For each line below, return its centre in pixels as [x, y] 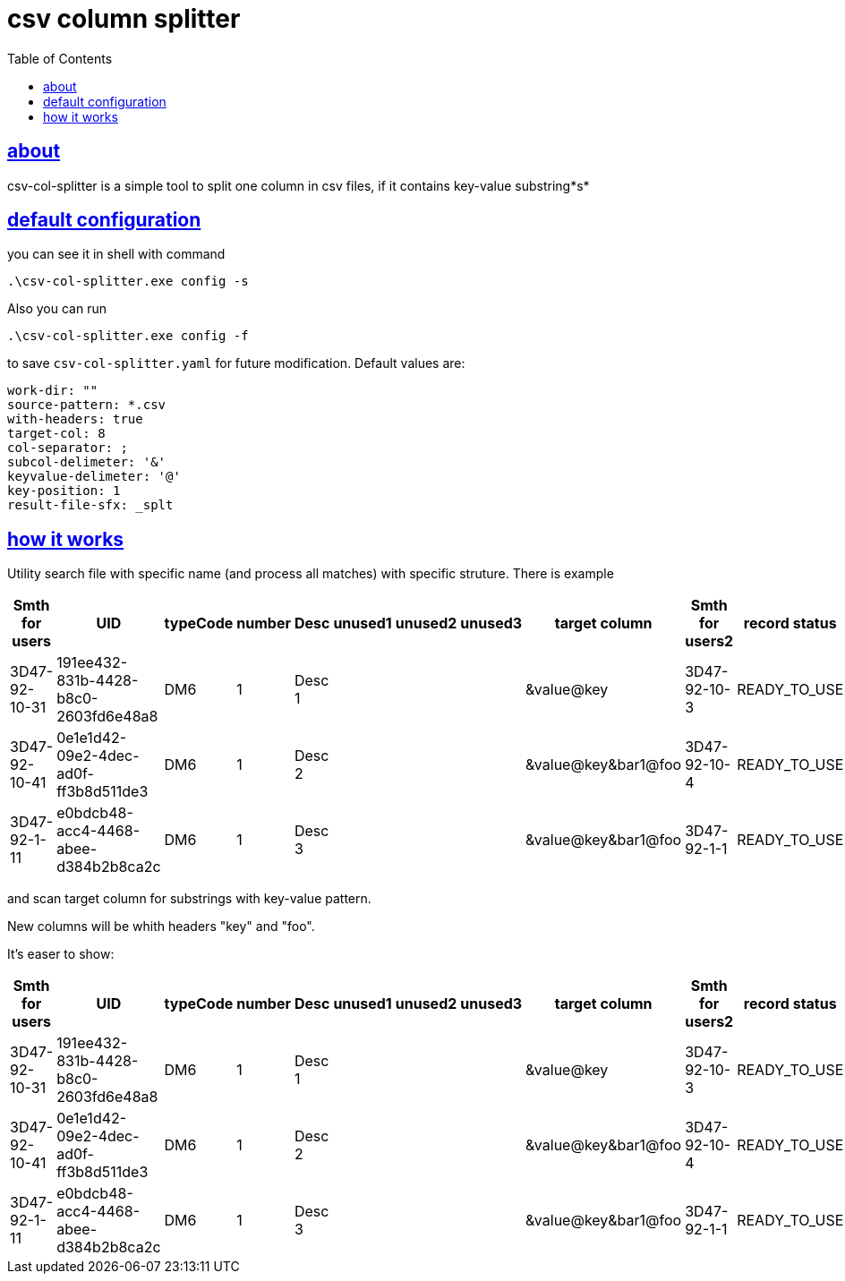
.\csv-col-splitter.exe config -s [128, 282]
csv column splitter [124, 19]
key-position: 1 [64, 491]
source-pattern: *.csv [87, 405]
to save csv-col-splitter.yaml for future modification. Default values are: [236, 363]
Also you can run [57, 309]
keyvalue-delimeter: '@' [94, 477]
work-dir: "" [53, 391]
